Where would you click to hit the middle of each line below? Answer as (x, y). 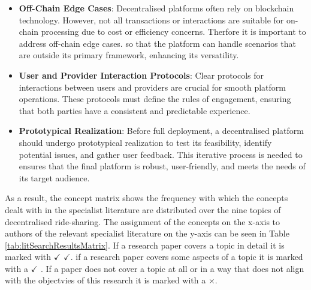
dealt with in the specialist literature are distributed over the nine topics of (143, 209)
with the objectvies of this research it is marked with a (105, 280)
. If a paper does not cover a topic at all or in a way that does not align (172, 268)
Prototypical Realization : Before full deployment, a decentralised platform (161, 131)
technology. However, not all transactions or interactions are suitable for (151, 20)
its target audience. (54, 177)
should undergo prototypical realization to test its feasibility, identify (145, 142)
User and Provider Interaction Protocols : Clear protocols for (141, 75)
